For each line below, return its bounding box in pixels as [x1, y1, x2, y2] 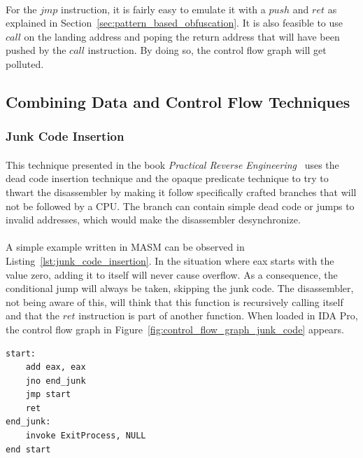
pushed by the [6, 43, 66, 57]
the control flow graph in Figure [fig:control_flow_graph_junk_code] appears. [6, 321, 344, 336]
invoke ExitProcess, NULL [25, 431, 146, 441]
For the [6, 1, 37, 16]
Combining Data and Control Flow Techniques [6, 90, 350, 112]
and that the [6, 308, 60, 323]
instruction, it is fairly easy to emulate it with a [61, 1, 266, 16]
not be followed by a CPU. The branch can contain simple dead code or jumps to [6, 198, 355, 213]
